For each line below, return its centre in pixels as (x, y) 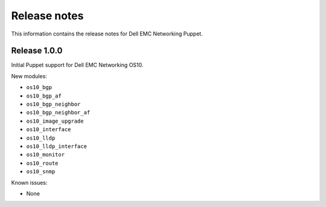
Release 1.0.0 (37, 51)
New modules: (29, 76)
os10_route (42, 163)
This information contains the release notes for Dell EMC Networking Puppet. (107, 34)
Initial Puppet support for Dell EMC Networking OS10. (77, 65)
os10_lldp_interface (57, 146)
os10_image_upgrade (55, 121)
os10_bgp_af (44, 96)
